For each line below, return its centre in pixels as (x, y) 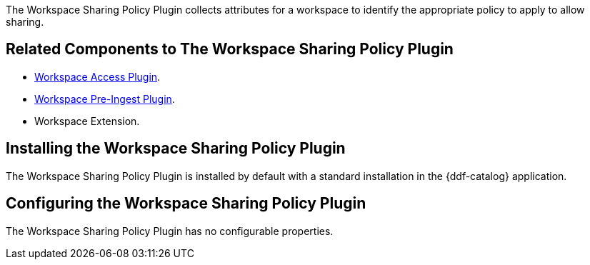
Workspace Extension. (87, 121)
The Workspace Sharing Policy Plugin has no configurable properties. (170, 231)
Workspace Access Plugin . (97, 76)
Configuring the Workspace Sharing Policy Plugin (186, 204)
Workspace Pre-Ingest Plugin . (105, 99)
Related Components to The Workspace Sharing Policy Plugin (230, 49)
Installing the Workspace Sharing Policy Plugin (176, 149)
